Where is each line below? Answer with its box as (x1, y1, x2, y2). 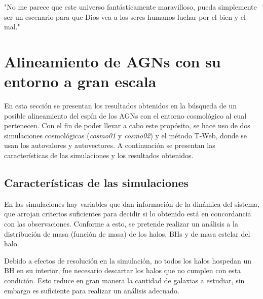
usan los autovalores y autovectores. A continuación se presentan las (4, 140, 215, 151)
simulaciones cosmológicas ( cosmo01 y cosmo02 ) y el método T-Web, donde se (4, 130, 247, 140)
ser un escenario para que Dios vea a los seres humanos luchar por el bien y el (4, 11, 246, 22)
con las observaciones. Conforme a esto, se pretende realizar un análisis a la (4, 218, 238, 229)
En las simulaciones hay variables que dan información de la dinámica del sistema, (4, 198, 259, 209)
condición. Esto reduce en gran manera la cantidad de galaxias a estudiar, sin (4, 275, 245, 286)
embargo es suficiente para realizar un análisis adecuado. (4, 285, 179, 295)
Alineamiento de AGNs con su (4, 51, 221, 71)
